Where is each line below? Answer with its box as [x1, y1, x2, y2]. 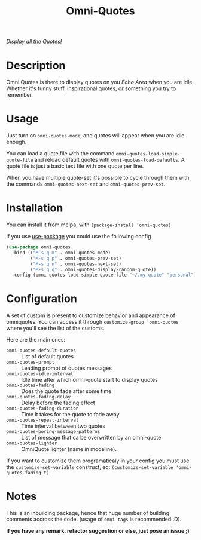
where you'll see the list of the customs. [6, 324, 105, 332]
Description [6, 59, 66, 72]
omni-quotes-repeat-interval [6, 417, 79, 424]
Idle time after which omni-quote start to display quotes [21, 376, 159, 383]
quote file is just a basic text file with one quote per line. [6, 162, 144, 170]
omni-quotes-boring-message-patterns [6, 429, 100, 435]
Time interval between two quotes [21, 422, 106, 429]
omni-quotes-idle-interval [6, 371, 74, 377]
